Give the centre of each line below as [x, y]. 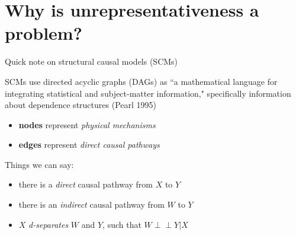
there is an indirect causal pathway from [91, 204]
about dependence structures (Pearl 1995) [81, 105]
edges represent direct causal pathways [89, 145]
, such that [122, 224]
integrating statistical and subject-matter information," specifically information [148, 93]
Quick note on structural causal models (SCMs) [91, 61]
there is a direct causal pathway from [86, 184]
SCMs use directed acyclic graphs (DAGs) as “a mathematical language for [141, 81]
